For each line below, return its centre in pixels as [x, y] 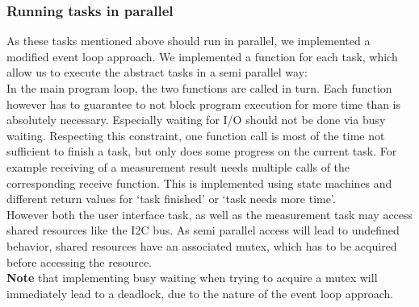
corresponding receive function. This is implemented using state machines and [199, 183]
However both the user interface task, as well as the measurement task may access [210, 214]
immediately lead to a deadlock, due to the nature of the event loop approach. [200, 293]
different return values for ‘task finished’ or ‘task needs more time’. [171, 199]
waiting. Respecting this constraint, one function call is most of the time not [196, 135]
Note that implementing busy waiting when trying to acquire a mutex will [192, 278]
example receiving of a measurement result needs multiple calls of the [178, 166]
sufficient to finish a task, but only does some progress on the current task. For [202, 151]
